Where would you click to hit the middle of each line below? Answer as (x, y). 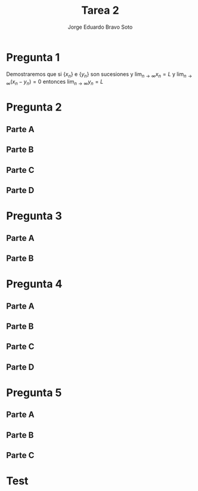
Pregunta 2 (34, 107)
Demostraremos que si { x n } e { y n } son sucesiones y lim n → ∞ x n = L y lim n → (99, 74)
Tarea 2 (100, 10)
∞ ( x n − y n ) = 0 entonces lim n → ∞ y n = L (55, 83)
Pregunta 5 (34, 393)
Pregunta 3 (34, 216)
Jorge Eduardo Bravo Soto (100, 27)
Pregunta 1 (33, 57)
